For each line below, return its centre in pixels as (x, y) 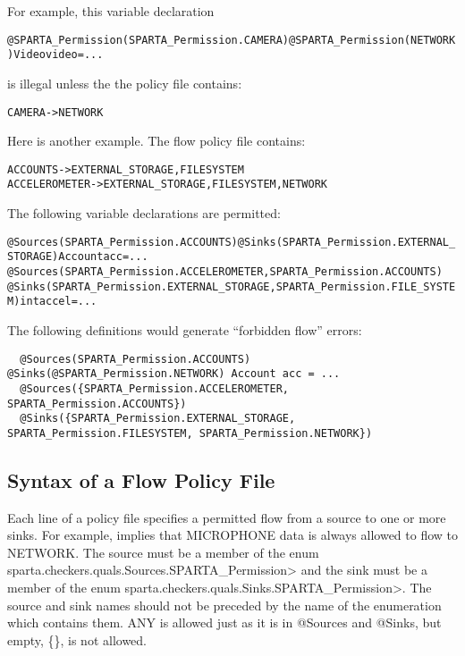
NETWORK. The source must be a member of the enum (163, 552)
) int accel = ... (55, 302)
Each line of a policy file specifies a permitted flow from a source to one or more (227, 517)
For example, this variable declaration (111, 11)
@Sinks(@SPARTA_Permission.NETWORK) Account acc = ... (174, 374)
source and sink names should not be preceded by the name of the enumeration (224, 605)
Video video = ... (59, 55)
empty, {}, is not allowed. (77, 639)
